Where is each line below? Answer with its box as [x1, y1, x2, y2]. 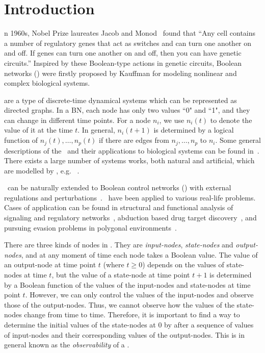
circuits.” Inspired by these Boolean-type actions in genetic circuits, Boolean [4, 57, 242, 68]
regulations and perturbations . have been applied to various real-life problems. [4, 192, 256, 203]
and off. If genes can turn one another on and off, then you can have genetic [4, 47, 242, 58]
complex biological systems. [4, 78, 90, 88]
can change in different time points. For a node [4, 114, 151, 125]
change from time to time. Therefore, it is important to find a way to [24, 309, 240, 320]
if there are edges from [99, 135, 169, 145]
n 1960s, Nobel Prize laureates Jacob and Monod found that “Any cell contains [4, 28, 256, 38]
